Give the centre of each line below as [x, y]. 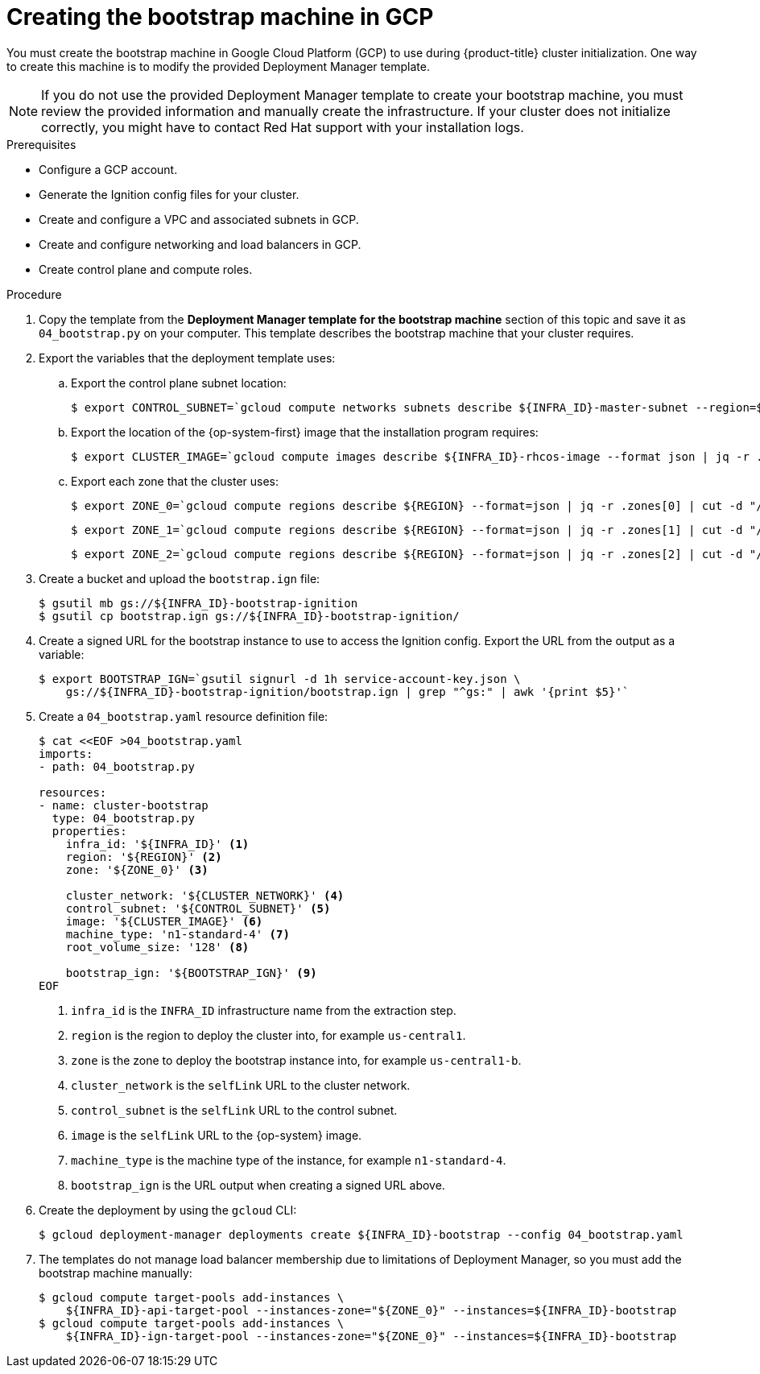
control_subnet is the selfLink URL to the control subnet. [234, 1110]
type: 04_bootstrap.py [123, 818]
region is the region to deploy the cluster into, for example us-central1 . [268, 1035]
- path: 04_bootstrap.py [117, 766]
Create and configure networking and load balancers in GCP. [200, 244]
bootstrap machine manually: [116, 1273]
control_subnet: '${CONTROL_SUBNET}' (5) [198, 908]
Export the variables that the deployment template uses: [187, 358]
